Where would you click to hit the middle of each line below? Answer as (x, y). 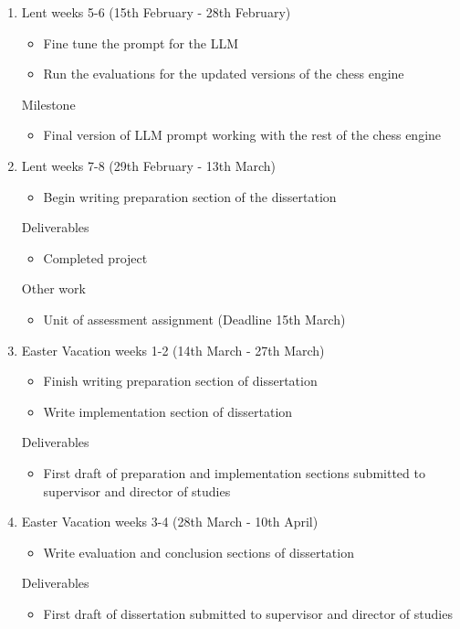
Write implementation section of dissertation (168, 411)
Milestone (48, 104)
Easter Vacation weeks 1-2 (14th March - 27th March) (173, 350)
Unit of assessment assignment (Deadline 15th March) (194, 319)
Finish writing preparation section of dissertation (180, 381)
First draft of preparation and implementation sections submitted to (234, 472)
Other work (53, 288)
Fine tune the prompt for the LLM (141, 43)
